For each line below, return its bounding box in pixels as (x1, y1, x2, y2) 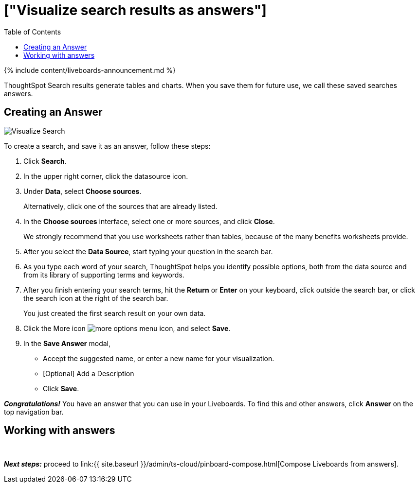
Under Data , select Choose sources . (23, 187, 142, 195)
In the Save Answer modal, (23, 339, 111, 348)
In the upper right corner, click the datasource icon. (23, 172, 188, 180)
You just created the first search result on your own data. (23, 309, 206, 317)
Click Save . (43, 384, 79, 393)
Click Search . (23, 157, 67, 165)
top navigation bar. (4, 407, 64, 416)
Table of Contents (4, 27, 61, 36)
